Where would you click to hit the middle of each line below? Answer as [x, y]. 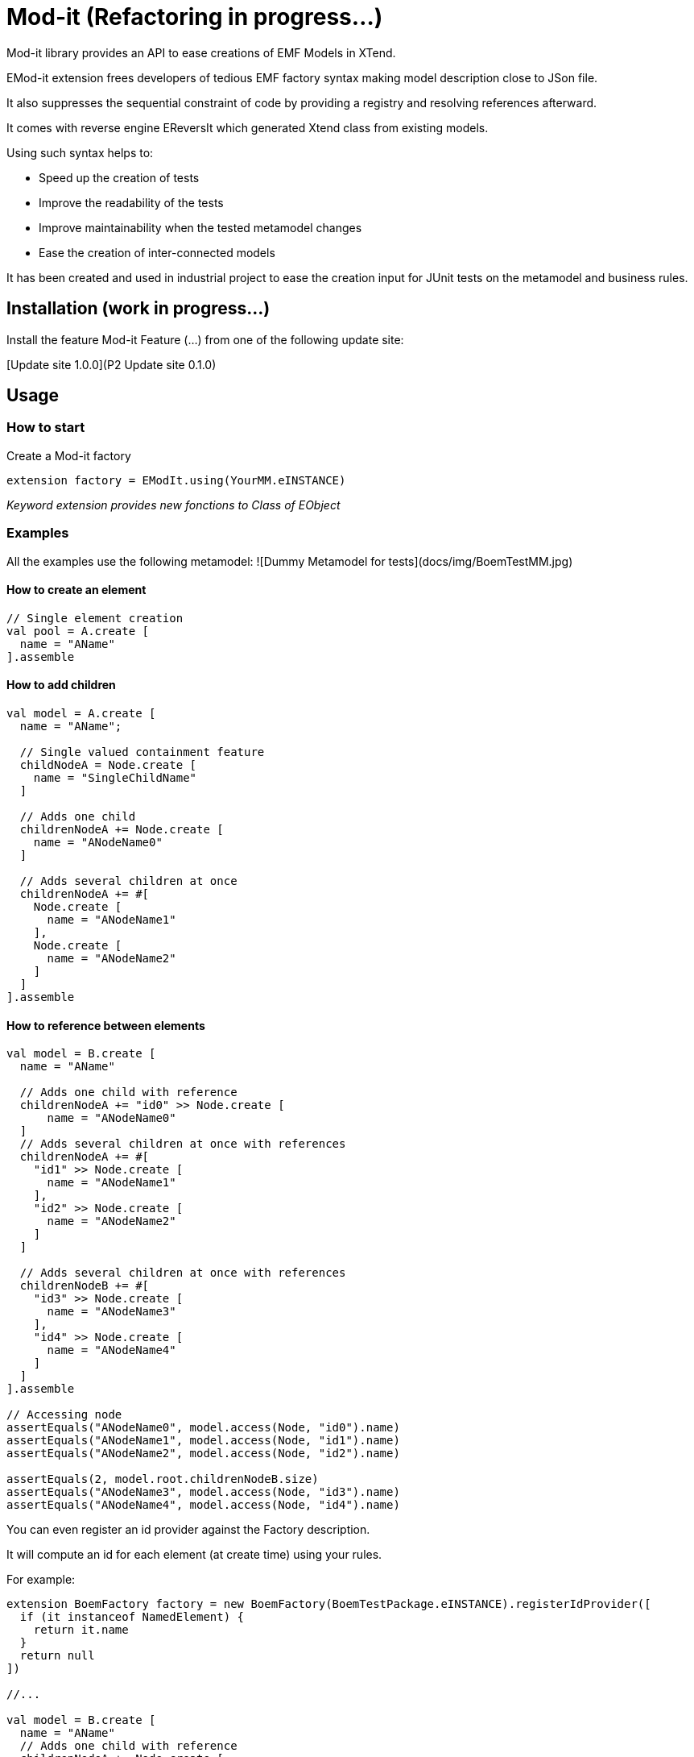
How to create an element [76, 590]
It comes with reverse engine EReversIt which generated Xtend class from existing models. [248, 127]
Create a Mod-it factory [69, 455]
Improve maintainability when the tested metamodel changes [200, 227]
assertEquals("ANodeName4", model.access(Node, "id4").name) [203, 1505]
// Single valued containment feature [142, 752]
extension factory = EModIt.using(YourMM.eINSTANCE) [176, 480]
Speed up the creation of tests [119, 177]
